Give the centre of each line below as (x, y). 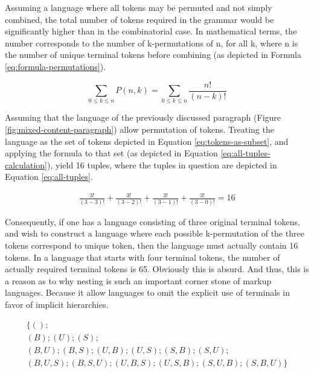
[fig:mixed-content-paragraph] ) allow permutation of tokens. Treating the (139, 129)
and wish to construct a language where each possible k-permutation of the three (155, 233)
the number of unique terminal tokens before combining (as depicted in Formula (153, 55)
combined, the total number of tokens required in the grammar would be (139, 19)
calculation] (26, 164)
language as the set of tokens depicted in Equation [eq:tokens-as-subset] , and (147, 141)
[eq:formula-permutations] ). (56, 66)
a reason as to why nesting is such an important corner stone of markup (138, 280)
